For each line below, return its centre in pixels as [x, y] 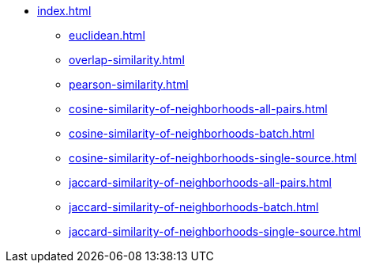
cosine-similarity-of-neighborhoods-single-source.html [213, 158]
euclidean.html [107, 35]
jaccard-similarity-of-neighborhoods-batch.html [194, 207]
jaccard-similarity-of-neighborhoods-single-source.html [215, 231]
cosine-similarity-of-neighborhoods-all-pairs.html [198, 109]
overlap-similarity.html [127, 60]
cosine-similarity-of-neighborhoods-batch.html [192, 133]
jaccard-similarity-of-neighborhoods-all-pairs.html [200, 182]
